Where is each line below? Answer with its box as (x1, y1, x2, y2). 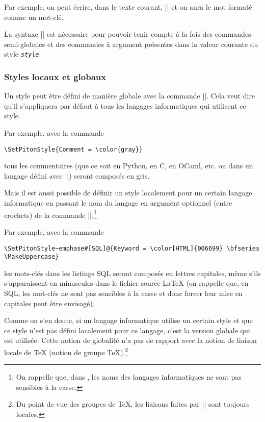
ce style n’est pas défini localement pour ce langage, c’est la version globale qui (4, 325, 250, 335)
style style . (4, 48, 41, 59)
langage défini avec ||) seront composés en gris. (4, 170, 150, 181)
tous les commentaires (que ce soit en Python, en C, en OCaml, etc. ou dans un (4, 160, 253, 171)
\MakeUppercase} (4, 253, 59, 261)
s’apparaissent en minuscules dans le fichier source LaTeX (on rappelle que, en (4, 278, 249, 288)
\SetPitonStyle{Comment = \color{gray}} (4, 145, 143, 153)
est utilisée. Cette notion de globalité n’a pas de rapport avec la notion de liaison (4, 335, 257, 345)
